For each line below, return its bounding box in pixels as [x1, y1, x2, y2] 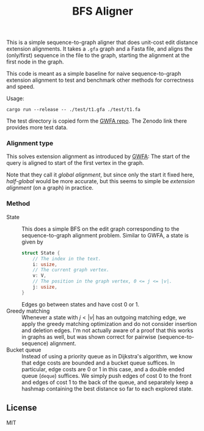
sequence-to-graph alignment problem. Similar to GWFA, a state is [21, 231, 189, 239]
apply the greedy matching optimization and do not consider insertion [21, 320, 197, 327]
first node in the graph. [6, 58, 64, 65]
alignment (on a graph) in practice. [6, 184, 93, 192]
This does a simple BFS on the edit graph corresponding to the [21, 225, 180, 233]
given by [21, 238, 44, 245]
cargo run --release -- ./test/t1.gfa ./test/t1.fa [6, 107, 140, 113]
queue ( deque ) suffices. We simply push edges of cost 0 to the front [21, 372, 192, 379]
